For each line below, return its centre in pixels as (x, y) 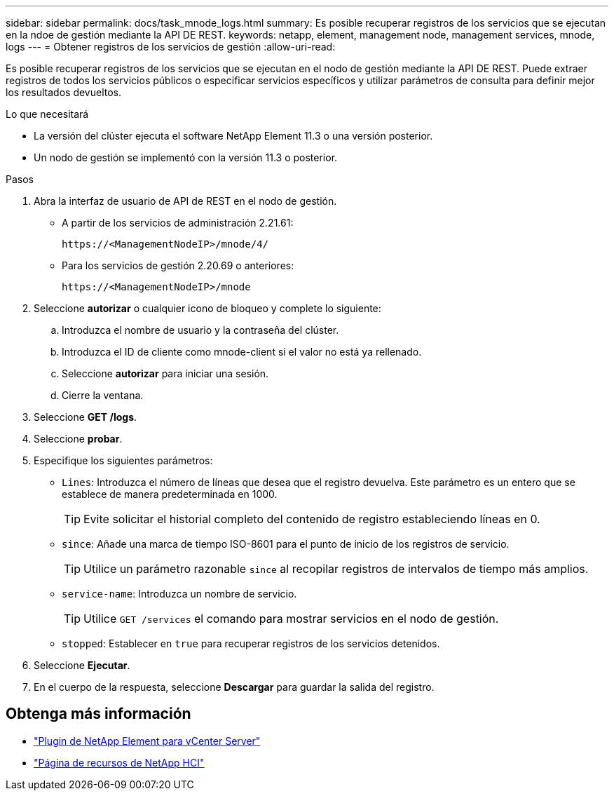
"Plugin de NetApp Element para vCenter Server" (147, 741)
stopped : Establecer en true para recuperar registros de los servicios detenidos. (251, 643)
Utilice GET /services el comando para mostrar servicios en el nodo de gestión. (291, 619)
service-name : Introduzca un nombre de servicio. (179, 594)
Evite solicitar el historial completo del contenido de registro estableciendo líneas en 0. (312, 519)
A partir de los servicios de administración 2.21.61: (178, 223)
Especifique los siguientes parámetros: (123, 460)
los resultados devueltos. (64, 92)
